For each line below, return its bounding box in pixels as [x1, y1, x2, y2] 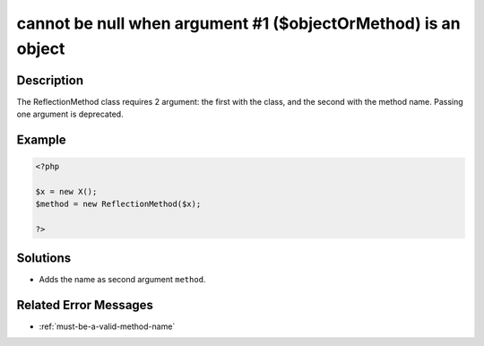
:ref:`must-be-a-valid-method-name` [39, 321, 176, 332]
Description [16, 73, 84, 88]
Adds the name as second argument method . [39, 273, 206, 284]
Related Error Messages [16, 297, 154, 313]
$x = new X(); [35, 186, 98, 197]
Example [16, 133, 66, 148]
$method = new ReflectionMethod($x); [35, 199, 202, 210]
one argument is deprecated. [16, 108, 125, 120]
